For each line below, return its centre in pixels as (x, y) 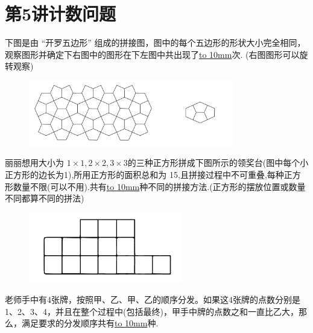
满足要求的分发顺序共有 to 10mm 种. (90, 323)
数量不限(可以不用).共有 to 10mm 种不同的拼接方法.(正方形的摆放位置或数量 (159, 186)
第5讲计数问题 (61, 14)
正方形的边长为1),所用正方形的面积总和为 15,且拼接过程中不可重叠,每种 (144, 175)
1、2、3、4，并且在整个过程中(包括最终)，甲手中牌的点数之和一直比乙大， (152, 311)
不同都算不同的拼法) (45, 198)
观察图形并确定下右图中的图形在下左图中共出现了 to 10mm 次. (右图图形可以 (152, 54)
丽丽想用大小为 (34, 163)
